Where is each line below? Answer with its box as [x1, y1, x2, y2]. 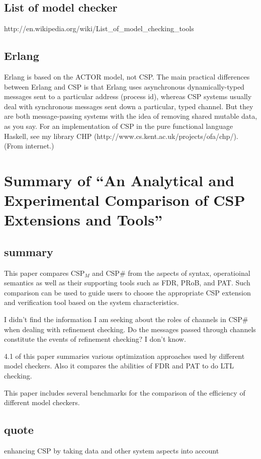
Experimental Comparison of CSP [4, 190, 245, 210]
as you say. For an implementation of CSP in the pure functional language [4, 120, 233, 131]
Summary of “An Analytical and [4, 170, 234, 190]
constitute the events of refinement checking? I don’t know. [4, 334, 186, 344]
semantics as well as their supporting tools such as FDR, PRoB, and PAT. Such [4, 277, 250, 288]
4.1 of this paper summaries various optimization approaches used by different [4, 350, 245, 361]
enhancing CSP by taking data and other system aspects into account [4, 445, 219, 456]
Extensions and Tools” [4, 209, 163, 230]
